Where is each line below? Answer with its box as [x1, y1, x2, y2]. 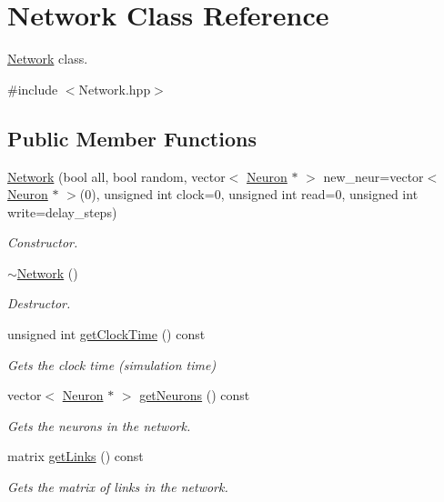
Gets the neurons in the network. [7, 416, 191, 435]
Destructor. [7, 294, 71, 313]
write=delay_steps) [7, 202, 117, 221]
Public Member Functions [7, 124, 257, 152]
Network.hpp [78, 79, 151, 98]
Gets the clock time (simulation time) [7, 355, 217, 374]
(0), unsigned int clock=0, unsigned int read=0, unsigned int [79, 185, 419, 204]
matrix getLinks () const [7, 447, 144, 466]
